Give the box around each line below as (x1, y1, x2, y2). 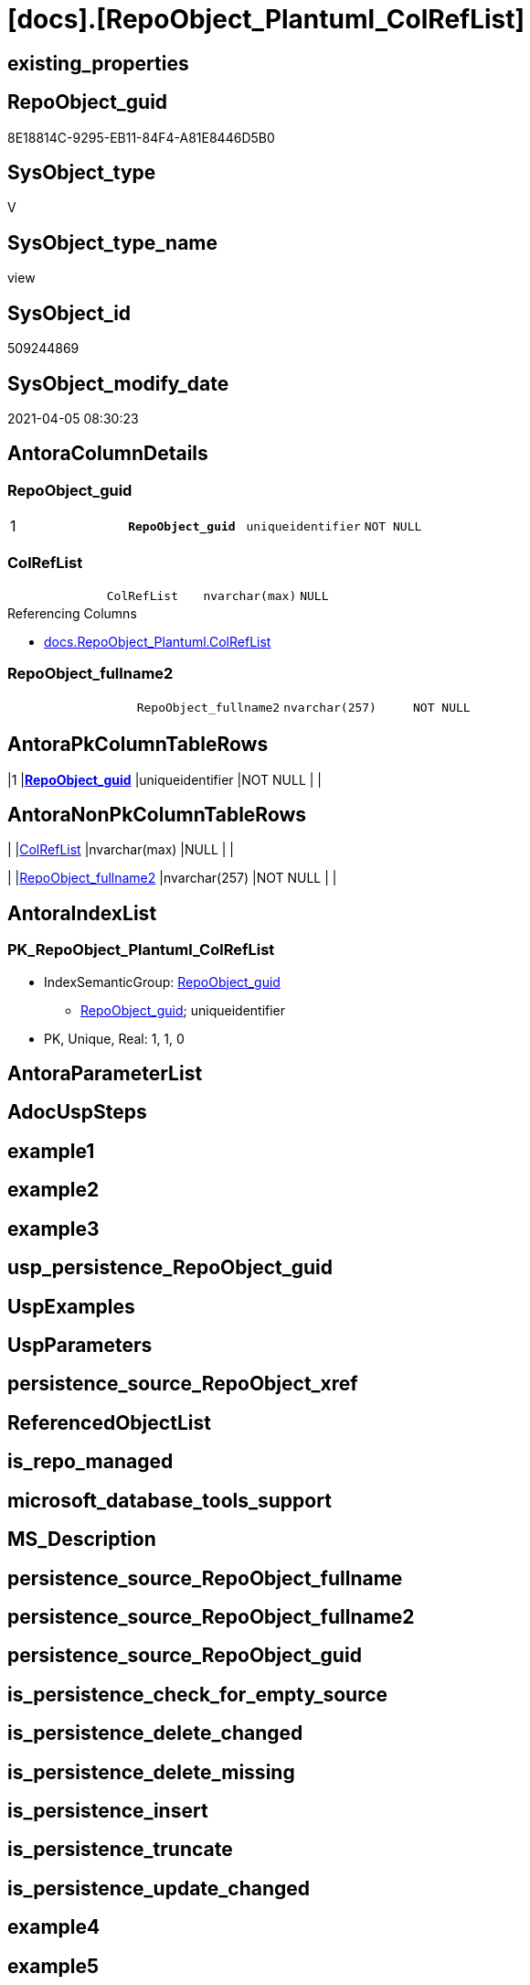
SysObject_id (7, 301, 132, 325)
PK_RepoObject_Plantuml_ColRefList (7, 940, 275, 960)
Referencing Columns (7, 605, 137, 621)
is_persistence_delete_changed (7, 1722, 303, 1745)
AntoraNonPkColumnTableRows (7, 802, 307, 826)
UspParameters (7, 1333, 153, 1357)
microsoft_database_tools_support (7, 1488, 332, 1512)
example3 (7, 1217, 100, 1240)
